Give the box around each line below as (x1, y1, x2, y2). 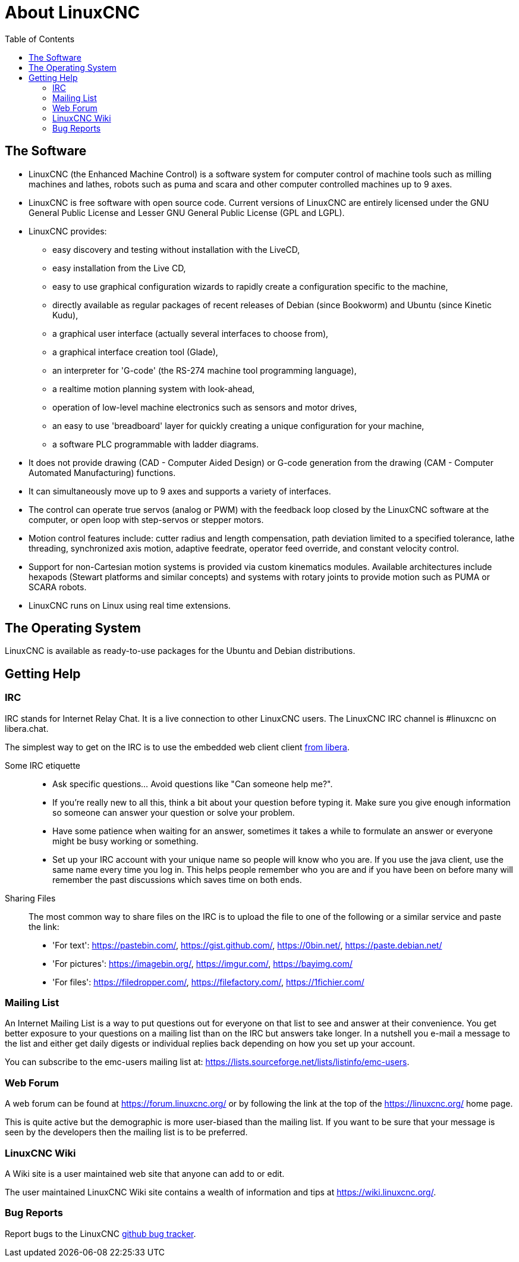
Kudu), (52, 309, 78, 320)
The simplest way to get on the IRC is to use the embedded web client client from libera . (5, 741, 350, 752)
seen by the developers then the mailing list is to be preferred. (5, 1127, 248, 1138)
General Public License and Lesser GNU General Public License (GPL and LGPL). (29, 207, 345, 218)
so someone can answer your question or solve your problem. (52, 807, 295, 818)
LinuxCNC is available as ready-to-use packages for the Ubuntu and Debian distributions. (5, 646, 356, 656)
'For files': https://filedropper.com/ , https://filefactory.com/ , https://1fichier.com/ (52, 976, 364, 987)
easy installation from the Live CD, (52, 262, 186, 273)
